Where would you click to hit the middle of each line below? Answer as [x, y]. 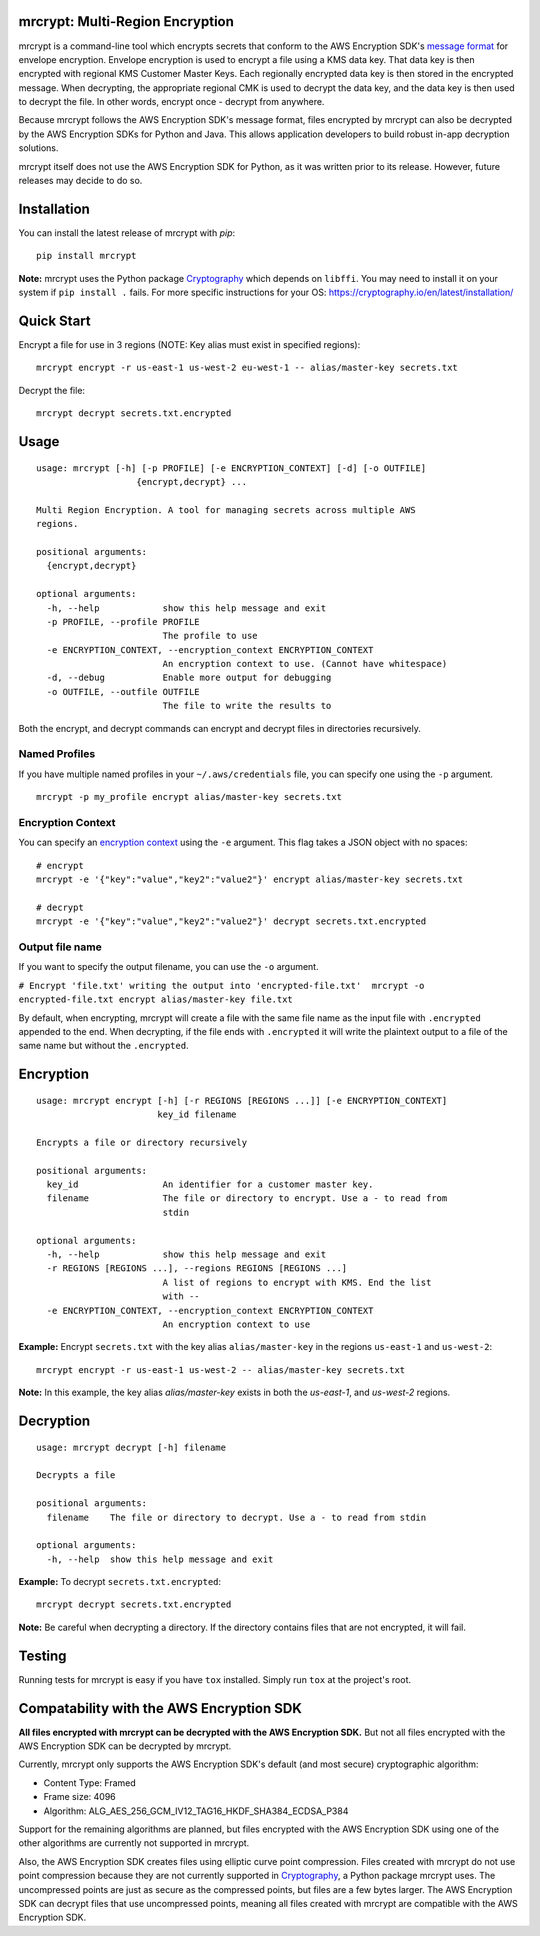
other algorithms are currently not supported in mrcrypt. [134, 1843]
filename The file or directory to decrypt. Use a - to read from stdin [236, 1517]
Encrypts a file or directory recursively [142, 1142]
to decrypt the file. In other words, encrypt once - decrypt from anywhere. [171, 102]
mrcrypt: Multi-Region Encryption [126, 21]
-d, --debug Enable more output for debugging [189, 678]
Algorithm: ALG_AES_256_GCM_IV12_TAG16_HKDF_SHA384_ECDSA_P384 [196, 1811]
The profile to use [210, 636]
